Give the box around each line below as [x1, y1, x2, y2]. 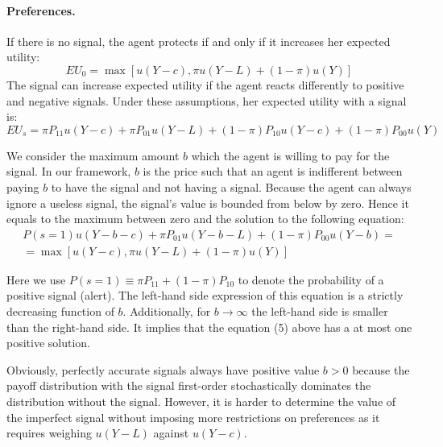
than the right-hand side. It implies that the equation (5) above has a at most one [6, 318, 412, 335]
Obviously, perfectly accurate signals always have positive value [6, 361, 320, 378]
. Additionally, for [122, 302, 211, 319]
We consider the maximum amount [6, 147, 180, 163]
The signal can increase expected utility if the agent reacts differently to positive [6, 76, 404, 93]
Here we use [6, 271, 66, 288]
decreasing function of [6, 302, 114, 319]
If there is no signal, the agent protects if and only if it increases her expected [6, 32, 391, 49]
